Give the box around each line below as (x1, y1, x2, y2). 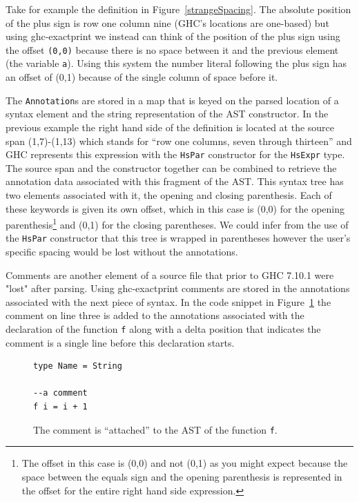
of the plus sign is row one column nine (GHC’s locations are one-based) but (6, 15, 329, 30)
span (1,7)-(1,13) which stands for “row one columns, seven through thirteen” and (6, 133, 352, 148)
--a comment (33, 388, 88, 398)
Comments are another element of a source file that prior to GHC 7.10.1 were (6, 267, 334, 282)
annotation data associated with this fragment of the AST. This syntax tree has (6, 174, 344, 189)
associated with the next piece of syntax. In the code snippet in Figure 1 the (6, 294, 331, 309)
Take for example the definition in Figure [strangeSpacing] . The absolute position (6, 2, 351, 16)
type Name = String (33, 361, 122, 371)
